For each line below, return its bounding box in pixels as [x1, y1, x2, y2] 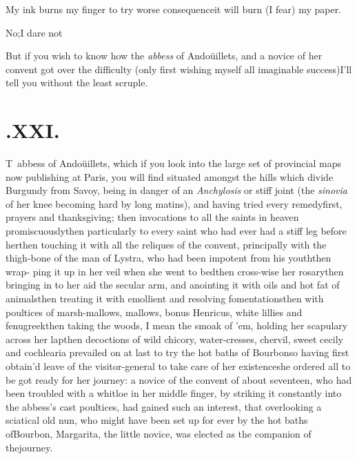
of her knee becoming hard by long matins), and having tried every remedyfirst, [6, 196, 343, 211]
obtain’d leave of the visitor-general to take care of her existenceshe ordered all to [6, 359, 351, 373]
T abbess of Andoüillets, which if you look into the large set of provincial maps [6, 156, 341, 170]
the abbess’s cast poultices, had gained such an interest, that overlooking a [6, 399, 322, 413]
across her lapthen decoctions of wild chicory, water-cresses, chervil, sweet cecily [6, 331, 343, 346]
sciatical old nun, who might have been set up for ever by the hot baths [6, 413, 308, 427]
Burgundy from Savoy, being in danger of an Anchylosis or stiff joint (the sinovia [6, 183, 348, 197]
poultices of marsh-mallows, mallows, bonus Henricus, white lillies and [6, 304, 303, 319]
